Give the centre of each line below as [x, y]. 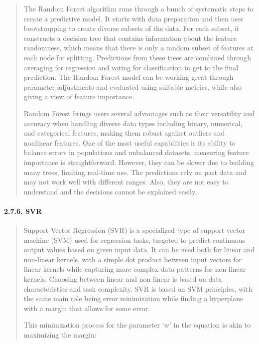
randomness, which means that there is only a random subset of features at [138, 48]
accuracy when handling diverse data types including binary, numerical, [133, 123]
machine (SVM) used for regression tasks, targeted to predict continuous [134, 240]
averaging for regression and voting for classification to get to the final [131, 67]
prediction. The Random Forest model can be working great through [129, 77]
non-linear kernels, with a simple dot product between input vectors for [132, 259]
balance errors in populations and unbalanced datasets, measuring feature [136, 152]
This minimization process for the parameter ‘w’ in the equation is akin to [137, 325]
